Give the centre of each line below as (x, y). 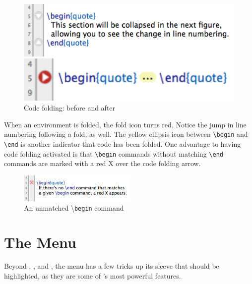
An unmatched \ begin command (74, 208)
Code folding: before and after (70, 108)
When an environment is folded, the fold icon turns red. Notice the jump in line (125, 124)
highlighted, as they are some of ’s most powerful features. (93, 275)
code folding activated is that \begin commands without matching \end (114, 153)
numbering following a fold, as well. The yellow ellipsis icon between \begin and (126, 134)
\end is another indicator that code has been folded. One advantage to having (123, 143)
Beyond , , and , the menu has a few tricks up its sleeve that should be (112, 266)
